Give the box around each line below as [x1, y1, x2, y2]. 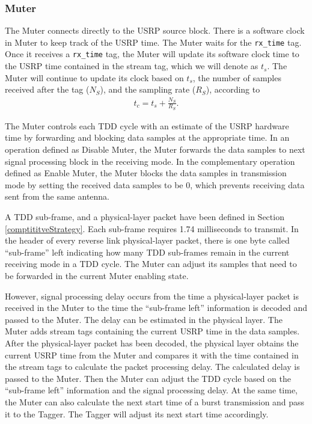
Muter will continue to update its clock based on [5, 71, 184, 84]
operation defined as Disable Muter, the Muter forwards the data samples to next [5, 143, 305, 156]
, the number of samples [192, 71, 281, 84]
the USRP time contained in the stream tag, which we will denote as [5, 60, 258, 72]
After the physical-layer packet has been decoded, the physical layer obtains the [5, 336, 299, 349]
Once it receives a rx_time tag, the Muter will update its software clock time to [5, 48, 299, 60]
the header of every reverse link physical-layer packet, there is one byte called [5, 234, 290, 247]
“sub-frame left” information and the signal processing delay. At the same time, [5, 384, 298, 396]
